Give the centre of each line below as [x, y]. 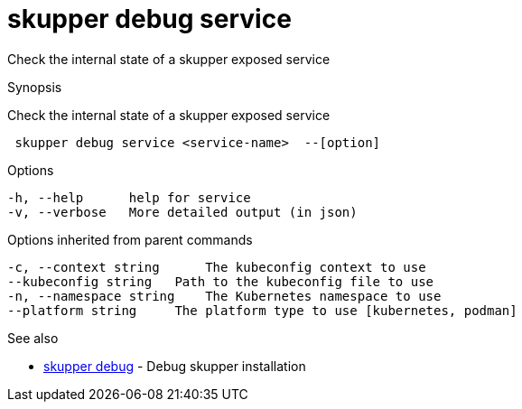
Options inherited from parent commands [130, 239]
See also [33, 338]
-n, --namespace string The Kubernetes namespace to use [224, 296]
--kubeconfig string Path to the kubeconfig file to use [221, 281]
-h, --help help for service [129, 197]
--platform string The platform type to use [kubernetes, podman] [262, 310]
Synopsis [35, 87]
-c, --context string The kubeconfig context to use [217, 267]
